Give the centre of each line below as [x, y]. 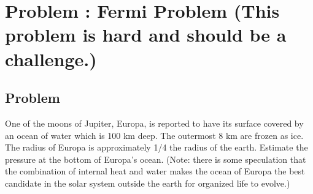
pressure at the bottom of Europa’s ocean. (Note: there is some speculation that [156, 159]
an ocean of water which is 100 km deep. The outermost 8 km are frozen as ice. [154, 135]
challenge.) [51, 58]
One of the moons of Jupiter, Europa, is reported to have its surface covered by [154, 123]
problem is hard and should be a [146, 35]
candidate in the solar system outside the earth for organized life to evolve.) [148, 183]
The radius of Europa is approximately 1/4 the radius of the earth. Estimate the [156, 147]
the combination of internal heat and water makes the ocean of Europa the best [155, 171]
